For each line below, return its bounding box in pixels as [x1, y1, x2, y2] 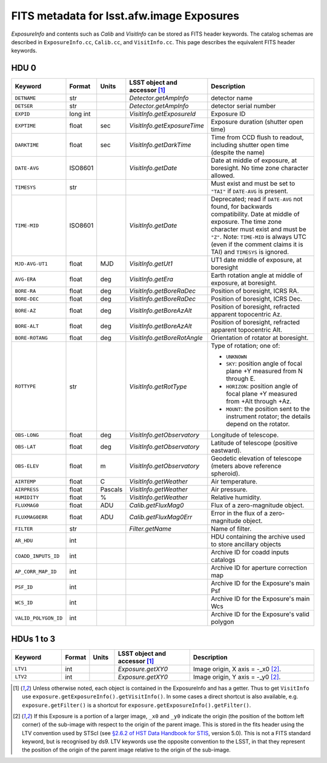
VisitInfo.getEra [129, 275, 174, 284]
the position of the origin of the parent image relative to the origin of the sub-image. [22, 746, 231, 753]
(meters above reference [211, 462, 282, 470]
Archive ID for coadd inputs [211, 548, 289, 557]
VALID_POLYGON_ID [15, 615, 63, 621]
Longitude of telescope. [211, 431, 279, 439]
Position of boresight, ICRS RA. [211, 287, 299, 295]
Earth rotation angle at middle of [211, 271, 303, 280]
